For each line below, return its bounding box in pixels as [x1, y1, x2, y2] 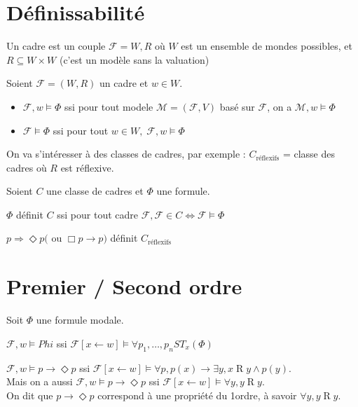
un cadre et [99, 76, 149, 90]
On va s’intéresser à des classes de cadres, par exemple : [6, 146, 246, 161]
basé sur [219, 99, 255, 113]
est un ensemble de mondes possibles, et [181, 39, 352, 53]
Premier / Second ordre [6, 272, 242, 301]
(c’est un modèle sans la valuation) [59, 52, 209, 67]
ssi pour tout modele [64, 99, 153, 113]
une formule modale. [36, 312, 124, 327]
